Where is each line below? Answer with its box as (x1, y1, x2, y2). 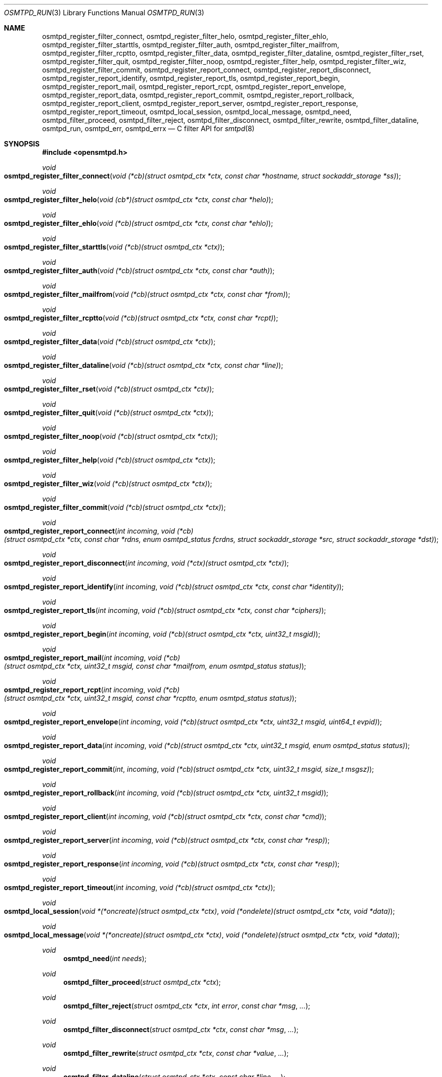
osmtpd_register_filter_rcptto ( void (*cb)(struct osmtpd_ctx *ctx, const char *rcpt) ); (4, 314, 278, 322)
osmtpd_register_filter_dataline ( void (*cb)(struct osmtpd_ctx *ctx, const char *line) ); (4, 361, 283, 369)
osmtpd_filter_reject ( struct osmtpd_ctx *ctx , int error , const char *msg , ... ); (63, 1002, 310, 1010)
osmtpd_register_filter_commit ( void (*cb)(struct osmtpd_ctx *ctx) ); (4, 503, 226, 511)
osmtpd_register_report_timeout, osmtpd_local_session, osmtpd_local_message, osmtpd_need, (42, 108, 352, 116)
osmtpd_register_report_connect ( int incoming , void (4, 527, 175, 535)
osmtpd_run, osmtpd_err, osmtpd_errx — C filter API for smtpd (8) (42, 124, 255, 133)
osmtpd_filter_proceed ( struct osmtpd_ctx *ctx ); (63, 978, 221, 986)
